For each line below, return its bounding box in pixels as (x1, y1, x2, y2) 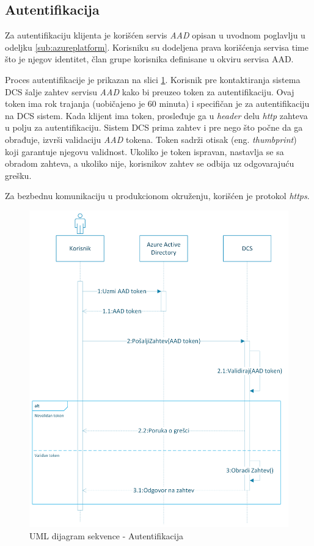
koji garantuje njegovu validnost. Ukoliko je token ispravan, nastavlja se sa (5, 145, 284, 158)
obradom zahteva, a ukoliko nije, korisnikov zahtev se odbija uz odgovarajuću (5, 157, 294, 170)
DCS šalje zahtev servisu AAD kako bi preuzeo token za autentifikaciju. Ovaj (5, 85, 294, 98)
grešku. (5, 169, 32, 181)
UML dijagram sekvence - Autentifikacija (29, 529, 183, 542)
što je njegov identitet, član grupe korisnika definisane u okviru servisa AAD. (5, 53, 294, 65)
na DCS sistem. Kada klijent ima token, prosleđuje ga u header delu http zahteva (5, 109, 308, 122)
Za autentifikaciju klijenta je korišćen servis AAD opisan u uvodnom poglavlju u (5, 29, 305, 42)
